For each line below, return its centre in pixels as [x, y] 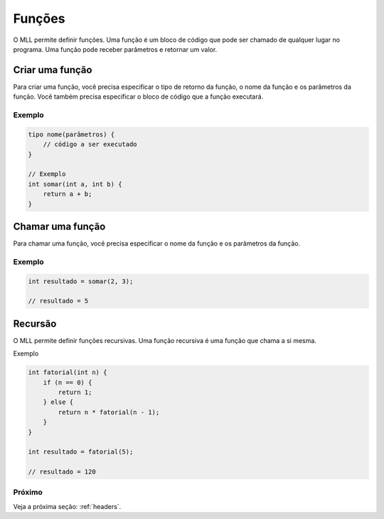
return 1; [75, 392]
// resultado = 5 [58, 301]
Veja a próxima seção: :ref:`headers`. [67, 506]
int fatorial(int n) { [68, 372]
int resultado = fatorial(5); [81, 452]
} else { [58, 402]
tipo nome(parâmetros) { [71, 134]
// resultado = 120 [62, 472]
